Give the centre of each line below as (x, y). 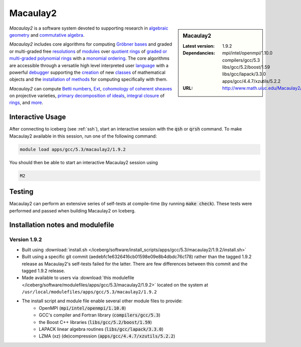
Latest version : (199, 46)
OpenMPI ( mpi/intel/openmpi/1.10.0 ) (83, 308)
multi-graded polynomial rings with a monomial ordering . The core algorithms (90, 58)
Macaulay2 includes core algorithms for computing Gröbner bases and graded (91, 44)
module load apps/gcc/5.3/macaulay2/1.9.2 (73, 149)
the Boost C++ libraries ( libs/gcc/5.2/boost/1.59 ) (96, 322)
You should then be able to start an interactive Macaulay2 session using (84, 162)
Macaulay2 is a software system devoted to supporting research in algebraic (89, 28)
